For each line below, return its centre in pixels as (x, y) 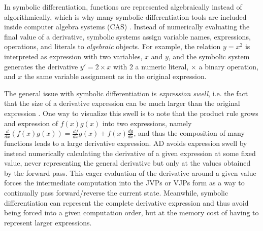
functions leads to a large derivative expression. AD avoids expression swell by (126, 143)
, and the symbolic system (209, 56)
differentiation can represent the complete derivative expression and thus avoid (126, 202)
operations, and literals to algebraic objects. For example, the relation (112, 46)
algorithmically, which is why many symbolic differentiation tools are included (125, 16)
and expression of (31, 123)
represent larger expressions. (48, 222)
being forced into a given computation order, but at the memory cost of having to (131, 213)
